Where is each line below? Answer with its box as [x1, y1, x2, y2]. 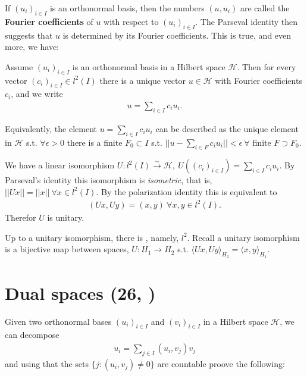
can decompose [5, 328, 59, 341]
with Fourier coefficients [215, 74, 302, 86]
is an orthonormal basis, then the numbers [49, 2, 205, 14]
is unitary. [47, 211, 84, 224]
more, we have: [5, 40, 59, 53]
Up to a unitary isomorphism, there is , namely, [5, 231, 179, 243]
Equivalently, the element [5, 122, 97, 134]
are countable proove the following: [157, 357, 285, 369]
